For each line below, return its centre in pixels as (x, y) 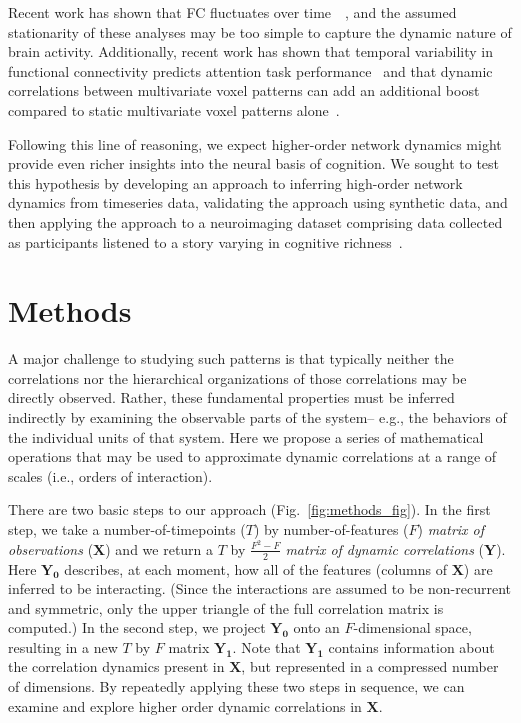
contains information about (411, 646)
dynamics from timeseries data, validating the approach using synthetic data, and (258, 202)
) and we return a (159, 548)
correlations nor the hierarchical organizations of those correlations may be (237, 377)
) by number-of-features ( (331, 529)
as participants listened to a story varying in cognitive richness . (205, 241)
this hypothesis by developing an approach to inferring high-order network (235, 182)
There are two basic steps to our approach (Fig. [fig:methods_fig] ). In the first (249, 509)
